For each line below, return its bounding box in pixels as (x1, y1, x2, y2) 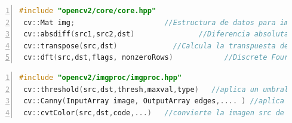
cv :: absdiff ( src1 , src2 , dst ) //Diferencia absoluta (23, 30, 289, 39)
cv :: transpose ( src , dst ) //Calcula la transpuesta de (23, 41, 289, 50)
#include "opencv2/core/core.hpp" (19, 7, 156, 15)
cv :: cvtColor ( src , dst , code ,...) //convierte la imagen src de (23, 108, 284, 117)
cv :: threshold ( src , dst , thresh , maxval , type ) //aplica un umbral (23, 85, 289, 94)
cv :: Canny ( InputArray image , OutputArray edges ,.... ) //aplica (23, 97, 284, 106)
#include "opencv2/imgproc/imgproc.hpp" (19, 73, 182, 82)
